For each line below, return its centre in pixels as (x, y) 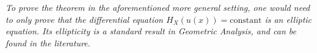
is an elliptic (288, 19)
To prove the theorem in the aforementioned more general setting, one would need (158, 7)
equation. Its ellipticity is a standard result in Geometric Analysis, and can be (151, 31)
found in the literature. (48, 42)
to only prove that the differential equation (84, 19)
